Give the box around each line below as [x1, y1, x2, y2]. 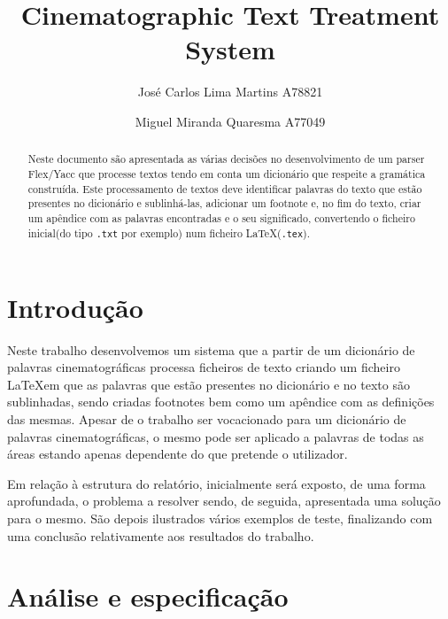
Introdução [7, 289, 143, 325]
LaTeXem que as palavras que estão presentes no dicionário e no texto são [7, 375, 410, 393]
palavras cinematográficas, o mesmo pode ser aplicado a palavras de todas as [7, 427, 424, 445]
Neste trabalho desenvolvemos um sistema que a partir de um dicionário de [7, 340, 415, 359]
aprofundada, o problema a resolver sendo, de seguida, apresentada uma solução [7, 491, 441, 510]
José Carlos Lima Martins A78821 [137, 82, 323, 101]
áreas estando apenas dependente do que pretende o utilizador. [7, 445, 348, 463]
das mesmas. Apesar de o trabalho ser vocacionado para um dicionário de [7, 410, 406, 429]
